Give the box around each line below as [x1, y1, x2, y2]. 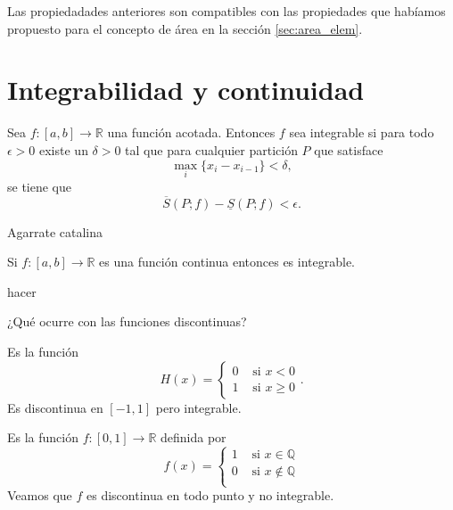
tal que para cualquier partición [125, 140, 298, 159]
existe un [39, 140, 88, 159]
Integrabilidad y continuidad [7, 71, 365, 108]
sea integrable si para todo [289, 123, 434, 142]
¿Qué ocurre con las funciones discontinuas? [7, 312, 247, 331]
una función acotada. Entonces [107, 123, 276, 142]
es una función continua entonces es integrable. [99, 252, 355, 271]
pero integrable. [155, 398, 242, 416]
